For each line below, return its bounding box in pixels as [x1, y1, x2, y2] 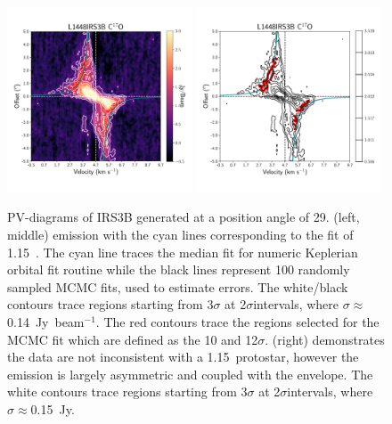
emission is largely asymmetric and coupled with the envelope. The [7, 364, 373, 383]
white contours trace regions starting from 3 [7, 382, 248, 401]
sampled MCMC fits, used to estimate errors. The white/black [7, 277, 348, 296]
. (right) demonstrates [265, 330, 385, 348]
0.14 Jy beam [7, 312, 85, 330]
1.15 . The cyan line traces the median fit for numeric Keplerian [7, 242, 358, 261]
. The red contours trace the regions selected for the [95, 312, 380, 330]
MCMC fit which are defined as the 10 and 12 [7, 330, 258, 348]
